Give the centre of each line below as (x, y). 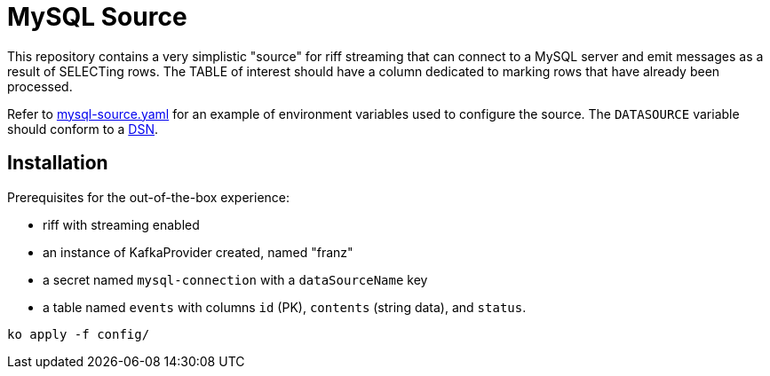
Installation (58, 163)
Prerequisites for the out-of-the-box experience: (149, 197)
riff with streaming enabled (121, 224)
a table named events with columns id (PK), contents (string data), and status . (285, 307)
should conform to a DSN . (83, 129)
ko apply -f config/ (79, 334)
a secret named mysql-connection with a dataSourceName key (235, 279)
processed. (40, 86)
